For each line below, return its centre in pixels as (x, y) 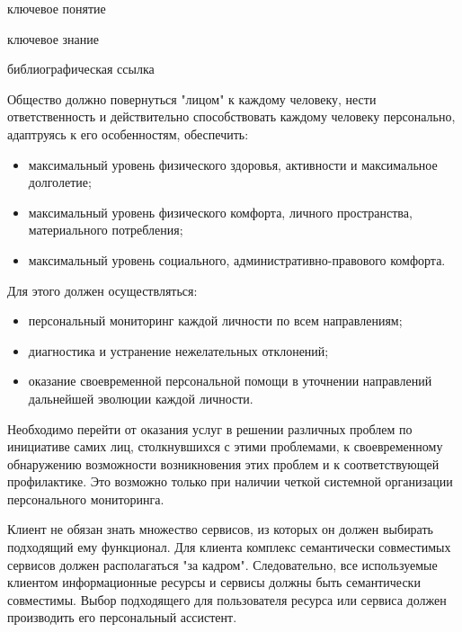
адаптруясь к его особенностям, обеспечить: (128, 134)
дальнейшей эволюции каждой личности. (141, 398)
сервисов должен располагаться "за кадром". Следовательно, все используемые (222, 564)
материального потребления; (106, 230)
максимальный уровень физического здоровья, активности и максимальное (233, 164)
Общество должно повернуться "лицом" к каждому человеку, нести (192, 98)
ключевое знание (53, 38)
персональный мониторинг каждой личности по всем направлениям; (215, 320)
